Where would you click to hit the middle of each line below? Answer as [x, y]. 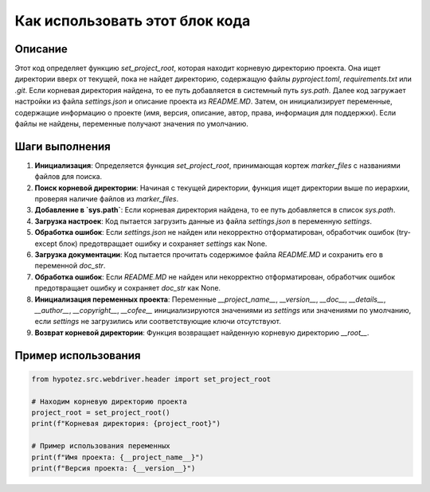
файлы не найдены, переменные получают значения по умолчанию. [131, 124]
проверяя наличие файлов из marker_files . [107, 199]
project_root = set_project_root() [101, 412]
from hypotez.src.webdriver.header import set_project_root [151, 379]
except [46, 244]
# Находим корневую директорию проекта [109, 401]
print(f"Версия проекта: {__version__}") [113, 468]
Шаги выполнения [63, 146]
